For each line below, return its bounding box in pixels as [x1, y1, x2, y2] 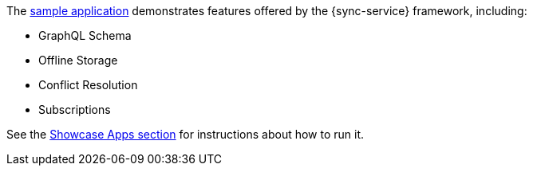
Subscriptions [38, 103, 111, 116]
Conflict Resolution [38, 78, 138, 92]
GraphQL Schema [38, 29, 132, 42]
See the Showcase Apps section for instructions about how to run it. [6, 127, 365, 141]
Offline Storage [38, 53, 118, 67]
